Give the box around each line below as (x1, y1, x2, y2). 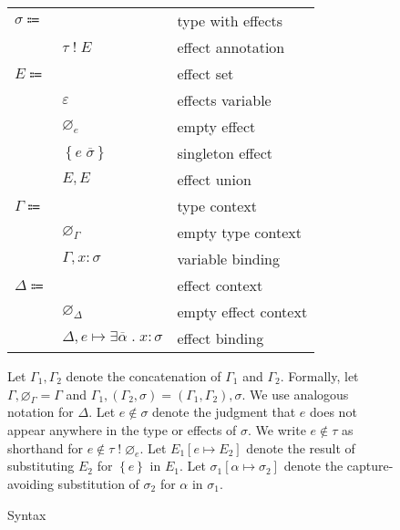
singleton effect (177, 142, 272, 163)
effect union (177, 169, 251, 190)
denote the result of (246, 438, 355, 457)
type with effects (177, 10, 283, 31)
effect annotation (177, 36, 285, 57)
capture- (346, 456, 394, 475)
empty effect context (177, 301, 308, 322)
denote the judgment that (152, 402, 296, 421)
